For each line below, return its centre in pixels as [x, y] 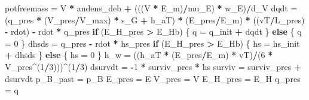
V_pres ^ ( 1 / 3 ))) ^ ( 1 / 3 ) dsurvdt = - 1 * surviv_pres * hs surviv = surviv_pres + [153, 66]
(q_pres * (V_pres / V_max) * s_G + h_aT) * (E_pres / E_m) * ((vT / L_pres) [155, 19]
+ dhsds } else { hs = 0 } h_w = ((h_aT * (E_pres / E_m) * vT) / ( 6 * [139, 55]
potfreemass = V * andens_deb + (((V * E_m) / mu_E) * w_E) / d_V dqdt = [151, 8]
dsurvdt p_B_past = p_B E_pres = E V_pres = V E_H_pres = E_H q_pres [153, 78]
